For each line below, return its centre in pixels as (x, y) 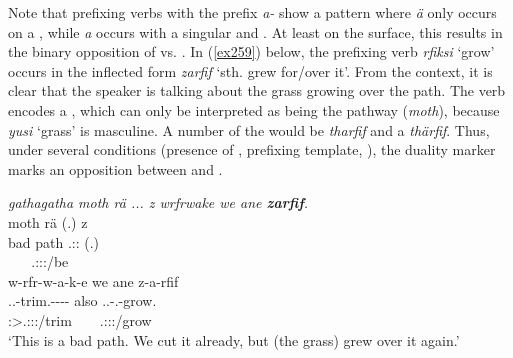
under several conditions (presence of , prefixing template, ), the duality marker (252, 149)
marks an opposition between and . (115, 168)
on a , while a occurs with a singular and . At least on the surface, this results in (255, 31)
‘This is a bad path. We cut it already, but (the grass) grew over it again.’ (234, 339)
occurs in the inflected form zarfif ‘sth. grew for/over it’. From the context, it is (250, 70)
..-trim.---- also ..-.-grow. (82, 300)
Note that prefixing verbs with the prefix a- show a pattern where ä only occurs (252, 12)
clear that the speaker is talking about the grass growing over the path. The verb (257, 90)
